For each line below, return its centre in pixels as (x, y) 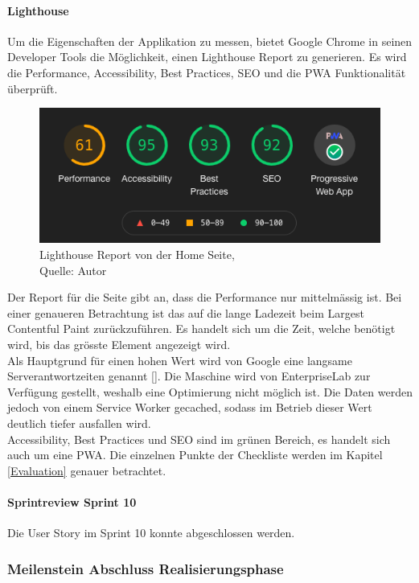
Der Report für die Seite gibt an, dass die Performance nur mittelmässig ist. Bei (205, 297)
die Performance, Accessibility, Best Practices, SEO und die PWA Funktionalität (207, 72)
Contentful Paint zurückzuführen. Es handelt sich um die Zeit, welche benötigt (201, 328)
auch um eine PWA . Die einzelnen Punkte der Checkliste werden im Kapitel (195, 455)
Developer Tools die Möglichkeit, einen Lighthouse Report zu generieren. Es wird (207, 57)
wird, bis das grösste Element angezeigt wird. (119, 345)
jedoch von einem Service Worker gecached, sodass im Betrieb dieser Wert (190, 407)
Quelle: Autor (73, 270)
